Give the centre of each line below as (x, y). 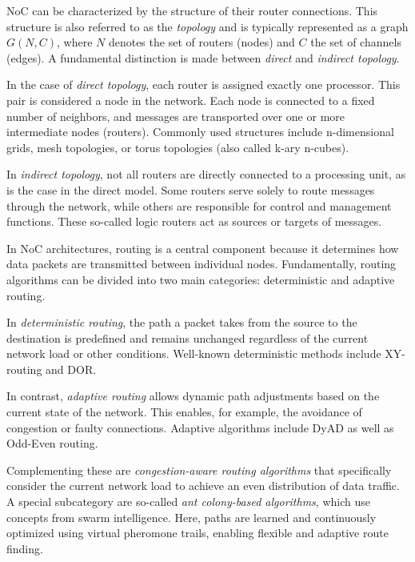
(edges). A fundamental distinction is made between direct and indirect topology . (203, 57)
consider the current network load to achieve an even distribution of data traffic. (203, 486)
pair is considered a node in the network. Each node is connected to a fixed (191, 100)
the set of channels (356, 42)
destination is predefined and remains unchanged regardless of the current (188, 337)
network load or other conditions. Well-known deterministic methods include (194, 353)
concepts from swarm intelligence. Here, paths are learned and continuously (192, 517)
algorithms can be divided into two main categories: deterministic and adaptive (201, 279)
